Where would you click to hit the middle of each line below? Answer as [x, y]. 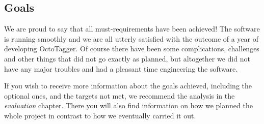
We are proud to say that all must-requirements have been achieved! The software [132, 29]
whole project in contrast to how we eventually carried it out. [100, 115]
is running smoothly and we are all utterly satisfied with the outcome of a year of [131, 38]
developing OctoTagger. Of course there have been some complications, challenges [132, 49]
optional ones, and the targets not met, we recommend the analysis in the [120, 95]
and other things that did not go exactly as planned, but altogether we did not [127, 58]
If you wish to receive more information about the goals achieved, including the [128, 86]
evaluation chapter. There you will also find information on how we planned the [128, 105]
